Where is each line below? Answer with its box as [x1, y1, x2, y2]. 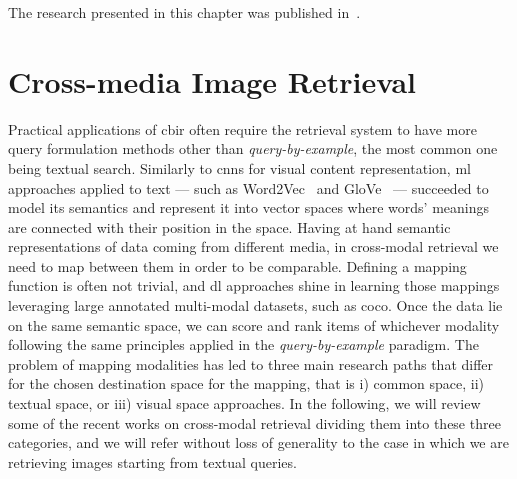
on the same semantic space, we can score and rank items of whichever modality [8, 314, 500, 335]
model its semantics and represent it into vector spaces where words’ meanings [8, 197, 490, 218]
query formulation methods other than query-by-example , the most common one [8, 138, 498, 159]
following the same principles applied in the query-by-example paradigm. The [8, 334, 479, 355]
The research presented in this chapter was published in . [8, 2, 361, 22]
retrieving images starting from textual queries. [8, 451, 297, 472]
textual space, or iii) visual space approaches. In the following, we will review [8, 393, 481, 414]
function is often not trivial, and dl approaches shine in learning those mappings [8, 275, 500, 296]
